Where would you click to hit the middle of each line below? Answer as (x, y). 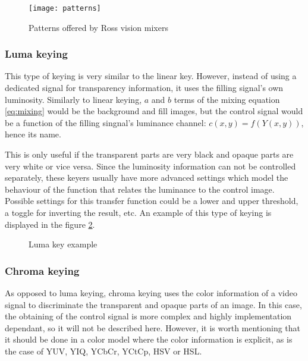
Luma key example (63, 244)
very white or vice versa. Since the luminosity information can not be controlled (150, 166)
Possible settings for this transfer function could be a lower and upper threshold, (152, 201)
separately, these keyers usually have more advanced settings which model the (147, 178)
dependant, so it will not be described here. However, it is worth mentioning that (153, 327)
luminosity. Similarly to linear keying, (73, 99)
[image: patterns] (65, 8)
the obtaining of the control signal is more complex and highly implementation (148, 316)
